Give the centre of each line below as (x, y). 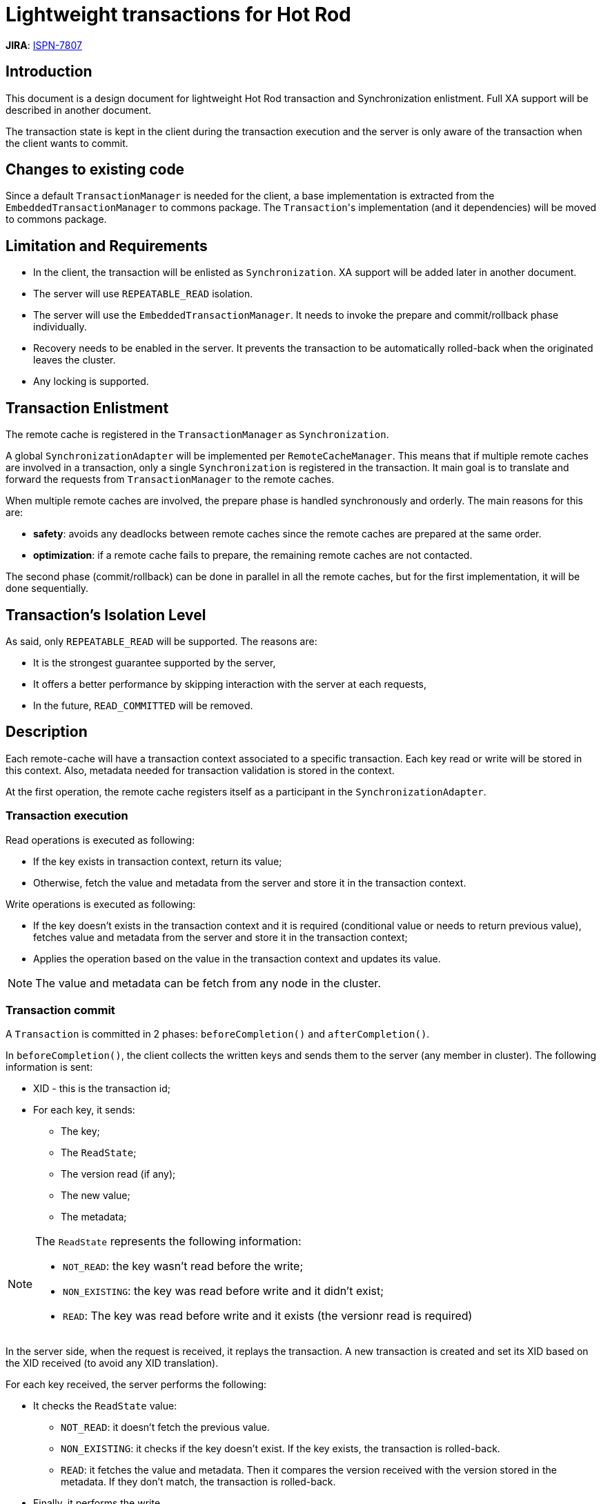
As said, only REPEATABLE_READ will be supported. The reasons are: (161, 641)
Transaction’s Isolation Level (106, 615)
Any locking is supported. (91, 382)
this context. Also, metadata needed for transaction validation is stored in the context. (200, 770)
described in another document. (79, 110)
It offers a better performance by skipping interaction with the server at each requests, (230, 684)
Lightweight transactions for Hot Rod (178, 14)
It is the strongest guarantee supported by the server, (155, 662)
